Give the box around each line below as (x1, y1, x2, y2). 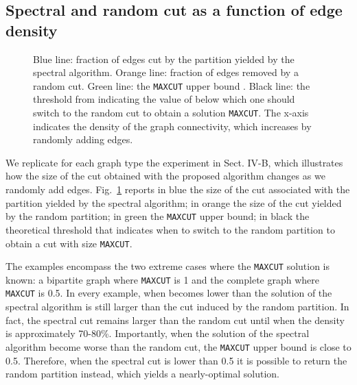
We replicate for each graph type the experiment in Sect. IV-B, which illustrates (5, 155, 343, 169)
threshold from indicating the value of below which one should (33, 92, 295, 106)
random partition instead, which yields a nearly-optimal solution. (5, 367, 280, 381)
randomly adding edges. (33, 132, 133, 147)
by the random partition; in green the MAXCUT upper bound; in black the (5, 209, 310, 223)
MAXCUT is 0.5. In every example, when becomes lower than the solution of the (5, 286, 332, 300)
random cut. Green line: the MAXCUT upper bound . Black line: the (33, 78, 310, 92)
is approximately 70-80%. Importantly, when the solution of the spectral (5, 326, 310, 340)
